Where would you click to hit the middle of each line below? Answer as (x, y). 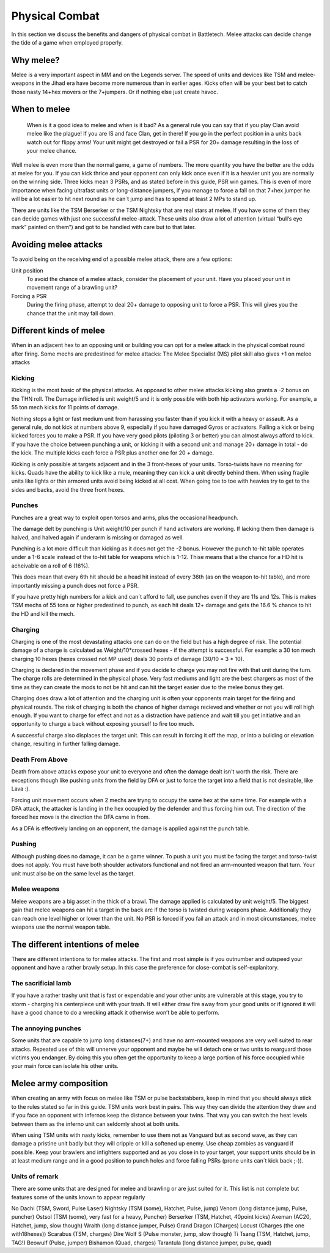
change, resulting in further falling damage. (66, 744)
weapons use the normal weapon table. (61, 927)
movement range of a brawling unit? (72, 288)
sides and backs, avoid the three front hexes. (68, 489)
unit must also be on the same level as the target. (73, 873)
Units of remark (35, 1176)
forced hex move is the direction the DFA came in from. (81, 817)
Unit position (27, 270)
